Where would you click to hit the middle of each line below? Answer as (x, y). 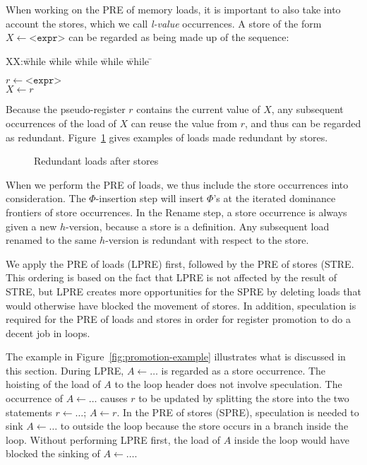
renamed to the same (51, 240)
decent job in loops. (48, 332)
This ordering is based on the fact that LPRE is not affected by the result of (172, 277)
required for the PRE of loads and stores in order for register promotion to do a (178, 319)
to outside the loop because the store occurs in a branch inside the (204, 426)
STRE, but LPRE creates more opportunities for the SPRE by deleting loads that (183, 291)
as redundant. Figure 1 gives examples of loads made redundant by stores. (167, 137)
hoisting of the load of (53, 384)
